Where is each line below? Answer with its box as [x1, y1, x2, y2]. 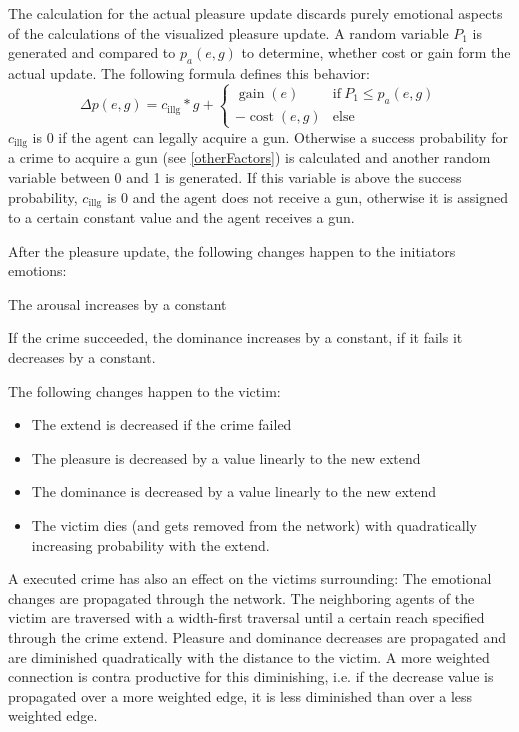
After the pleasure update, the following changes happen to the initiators [8, 240, 456, 261]
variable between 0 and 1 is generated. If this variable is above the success [8, 167, 462, 187]
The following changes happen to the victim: [8, 380, 281, 401]
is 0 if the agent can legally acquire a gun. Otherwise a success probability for [32, 126, 508, 147]
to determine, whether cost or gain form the [241, 42, 511, 63]
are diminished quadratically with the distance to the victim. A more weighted [8, 646, 490, 667]
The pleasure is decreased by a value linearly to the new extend [31, 447, 421, 468]
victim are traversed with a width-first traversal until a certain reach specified [8, 607, 485, 628]
